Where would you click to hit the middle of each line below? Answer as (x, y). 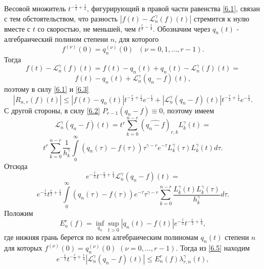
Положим (19, 213)
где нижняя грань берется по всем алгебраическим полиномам (101, 237)
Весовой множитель (35, 8)
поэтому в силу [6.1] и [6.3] (47, 89)
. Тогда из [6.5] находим (213, 248)
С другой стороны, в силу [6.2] (52, 110)
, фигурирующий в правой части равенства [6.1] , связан (173, 8)
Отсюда (16, 166)
